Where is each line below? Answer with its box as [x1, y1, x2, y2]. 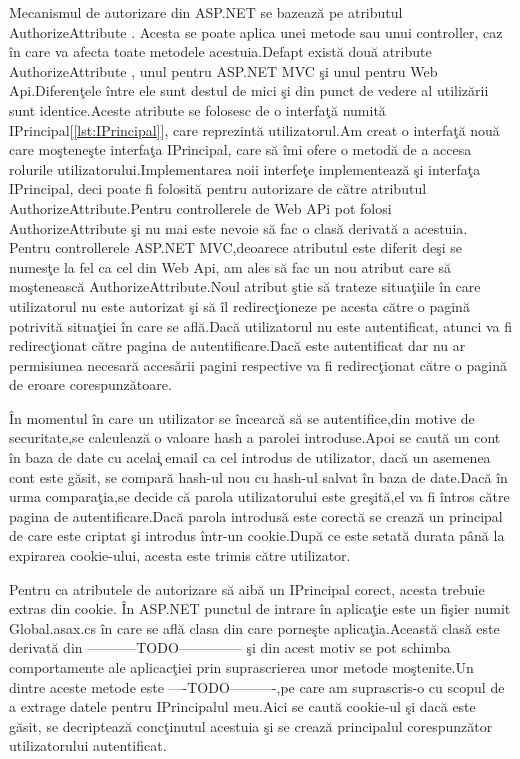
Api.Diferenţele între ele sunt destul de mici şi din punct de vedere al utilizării [9, 80, 489, 101]
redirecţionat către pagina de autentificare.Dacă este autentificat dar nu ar [9, 335, 466, 356]
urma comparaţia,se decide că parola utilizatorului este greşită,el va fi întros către [9, 486, 510, 507]
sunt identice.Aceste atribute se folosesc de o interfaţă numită [9, 99, 386, 120]
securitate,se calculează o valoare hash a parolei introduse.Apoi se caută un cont [9, 427, 501, 448]
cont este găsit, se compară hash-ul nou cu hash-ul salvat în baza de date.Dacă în [9, 466, 508, 487]
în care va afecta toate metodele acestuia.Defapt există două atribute [9, 41, 432, 62]
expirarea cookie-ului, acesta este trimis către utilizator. [9, 545, 351, 566]
